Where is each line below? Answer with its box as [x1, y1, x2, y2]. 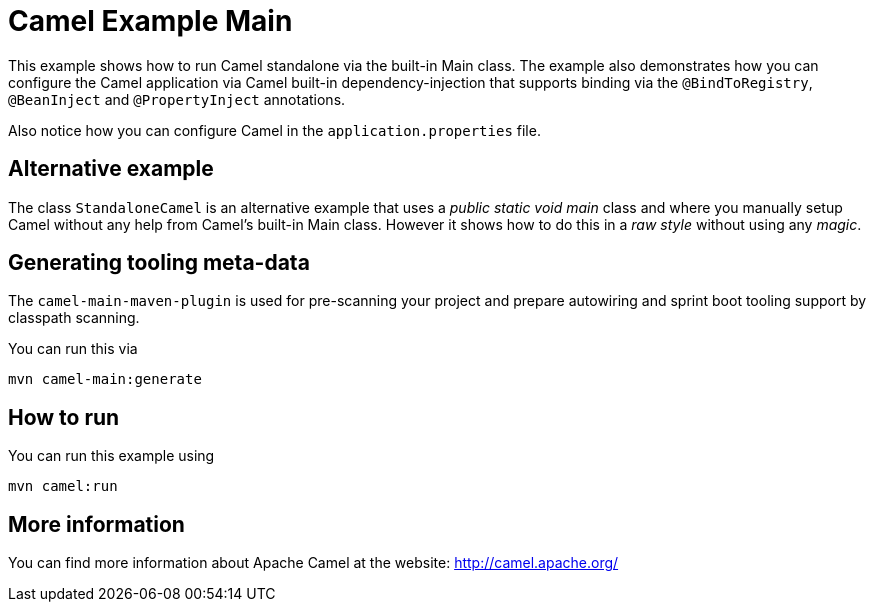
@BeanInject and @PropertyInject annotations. [8, 90, 346, 108]
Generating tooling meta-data [8, 250, 310, 276]
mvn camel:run [8, 478, 118, 495]
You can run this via [8, 340, 138, 358]
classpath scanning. [8, 309, 140, 327]
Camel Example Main [8, 4, 293, 38]
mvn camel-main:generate [8, 371, 202, 388]
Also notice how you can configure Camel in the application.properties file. [8, 121, 541, 139]
